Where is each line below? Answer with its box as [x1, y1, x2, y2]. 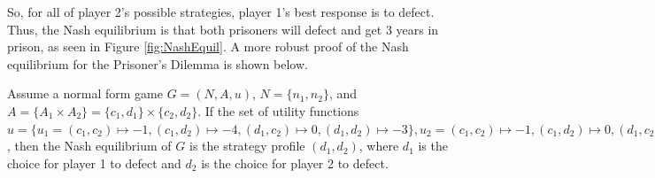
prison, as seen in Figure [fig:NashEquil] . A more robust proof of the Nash [7, 37, 409, 56]
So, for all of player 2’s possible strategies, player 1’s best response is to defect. [7, 3, 435, 20]
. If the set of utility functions [197, 101, 359, 120]
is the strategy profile [189, 136, 305, 155]
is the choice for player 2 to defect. [201, 153, 389, 172]
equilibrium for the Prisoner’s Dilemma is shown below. [7, 54, 308, 73]
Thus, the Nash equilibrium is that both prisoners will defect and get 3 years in [7, 19, 439, 38]
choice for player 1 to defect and [7, 153, 181, 172]
